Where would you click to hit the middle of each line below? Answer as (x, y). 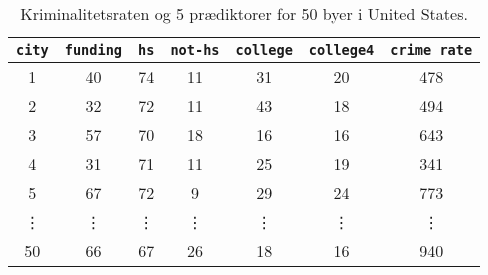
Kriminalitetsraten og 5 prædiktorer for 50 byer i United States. (244, 13)
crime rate (431, 50)
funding (93, 50)
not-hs (195, 50)
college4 (341, 50)
